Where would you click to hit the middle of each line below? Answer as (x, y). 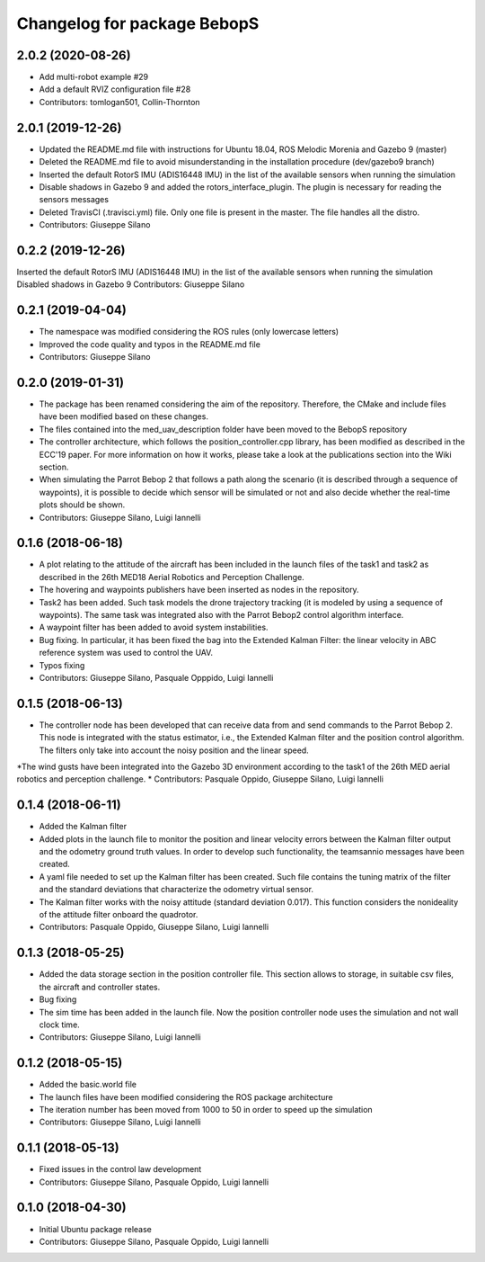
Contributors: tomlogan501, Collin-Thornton (120, 102)
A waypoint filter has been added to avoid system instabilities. (154, 627)
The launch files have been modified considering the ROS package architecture (186, 1096)
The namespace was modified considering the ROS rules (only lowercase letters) (189, 332)
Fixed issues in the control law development (120, 1169)
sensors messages (74, 200)
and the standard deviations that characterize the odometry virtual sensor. (176, 890)
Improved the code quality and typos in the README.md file (150, 344)
